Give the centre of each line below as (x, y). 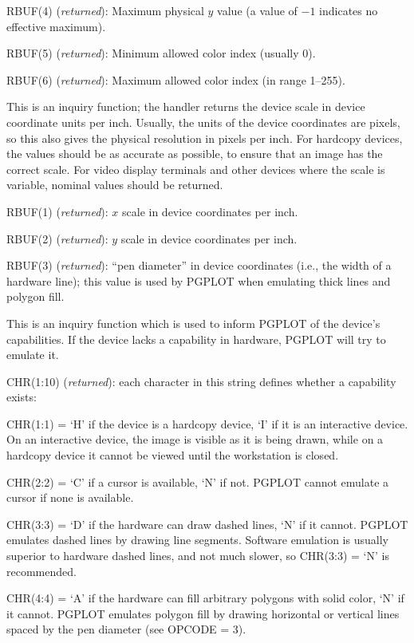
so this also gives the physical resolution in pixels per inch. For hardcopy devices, (205, 138)
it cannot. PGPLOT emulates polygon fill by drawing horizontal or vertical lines (203, 613)
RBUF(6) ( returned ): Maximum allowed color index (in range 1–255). (176, 79)
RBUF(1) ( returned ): (57, 211)
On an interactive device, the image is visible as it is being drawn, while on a (195, 439)
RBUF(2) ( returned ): (57, 238)
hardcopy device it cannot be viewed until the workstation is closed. (173, 455)
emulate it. (33, 355)
